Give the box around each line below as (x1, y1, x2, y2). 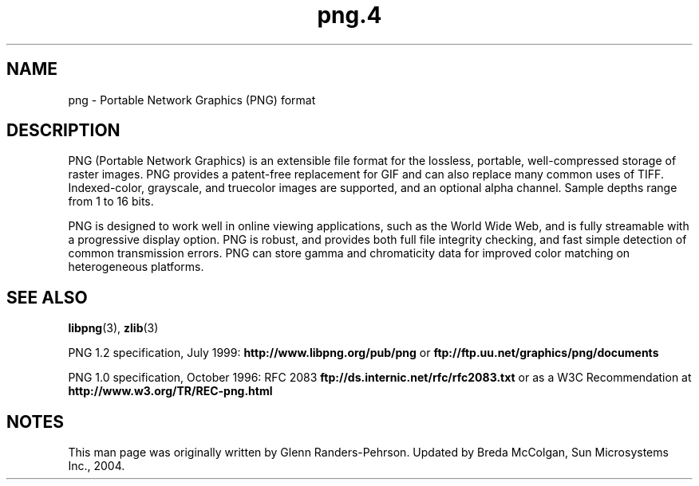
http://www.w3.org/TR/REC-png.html (68, 384, 273, 398)
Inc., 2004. (68, 459, 125, 473)
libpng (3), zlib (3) (68, 321, 159, 335)
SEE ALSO (6, 287, 88, 308)
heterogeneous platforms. (68, 260, 204, 274)
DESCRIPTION (6, 120, 120, 141)
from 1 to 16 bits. (68, 194, 154, 209)
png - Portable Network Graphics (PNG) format (68, 92, 316, 107)
